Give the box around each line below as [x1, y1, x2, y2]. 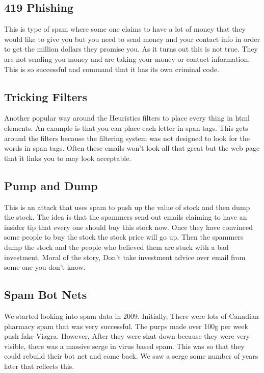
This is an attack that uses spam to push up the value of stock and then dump [4, 201, 250, 212]
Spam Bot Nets [4, 287, 87, 302]
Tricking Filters [4, 88, 88, 104]
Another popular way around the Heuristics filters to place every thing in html [4, 112, 250, 123]
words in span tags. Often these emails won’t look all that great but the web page [4, 143, 260, 153]
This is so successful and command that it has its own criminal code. [4, 63, 219, 74]
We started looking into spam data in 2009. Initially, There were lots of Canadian [4, 310, 259, 321]
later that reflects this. [4, 360, 74, 371]
